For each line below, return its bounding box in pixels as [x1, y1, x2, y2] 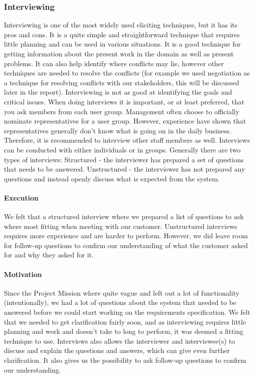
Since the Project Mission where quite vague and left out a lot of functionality [4, 287, 239, 298]
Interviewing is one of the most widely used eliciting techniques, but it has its [4, 20, 238, 30]
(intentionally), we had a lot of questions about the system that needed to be [4, 297, 236, 307]
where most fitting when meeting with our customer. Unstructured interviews [4, 221, 237, 231]
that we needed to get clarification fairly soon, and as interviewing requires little [4, 316, 246, 327]
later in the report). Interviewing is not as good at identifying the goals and [4, 87, 232, 97]
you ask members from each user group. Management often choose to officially [4, 106, 240, 116]
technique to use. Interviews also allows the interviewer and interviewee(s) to [4, 335, 235, 346]
